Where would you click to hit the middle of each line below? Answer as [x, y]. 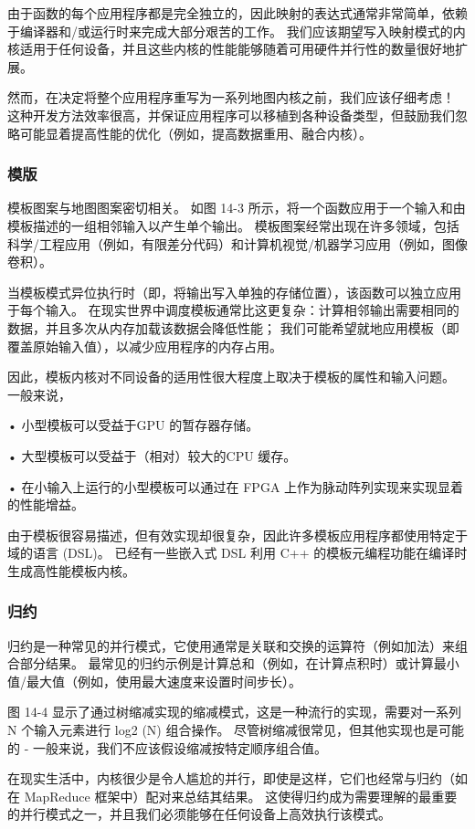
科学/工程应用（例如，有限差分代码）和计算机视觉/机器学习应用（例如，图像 [237, 243]
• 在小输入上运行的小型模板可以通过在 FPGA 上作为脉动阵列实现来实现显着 [236, 486]
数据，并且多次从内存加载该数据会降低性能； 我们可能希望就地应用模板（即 [233, 327]
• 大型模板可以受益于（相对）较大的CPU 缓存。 [152, 455]
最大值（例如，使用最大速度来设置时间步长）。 [164, 681]
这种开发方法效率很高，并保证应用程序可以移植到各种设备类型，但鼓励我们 [231, 115]
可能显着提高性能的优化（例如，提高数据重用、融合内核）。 [195, 133]
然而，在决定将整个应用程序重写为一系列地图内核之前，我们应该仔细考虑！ [231, 97]
